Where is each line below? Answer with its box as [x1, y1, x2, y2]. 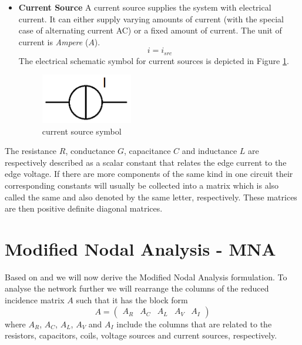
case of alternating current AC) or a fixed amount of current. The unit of [18, 24, 282, 36]
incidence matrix [5, 294, 65, 306]
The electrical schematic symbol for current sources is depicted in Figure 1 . [18, 54, 289, 66]
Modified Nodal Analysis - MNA [5, 236, 276, 260]
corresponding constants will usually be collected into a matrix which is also [5, 179, 279, 191]
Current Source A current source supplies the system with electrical [18, 1, 271, 13]
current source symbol [42, 125, 122, 137]
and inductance [182, 145, 237, 157]
